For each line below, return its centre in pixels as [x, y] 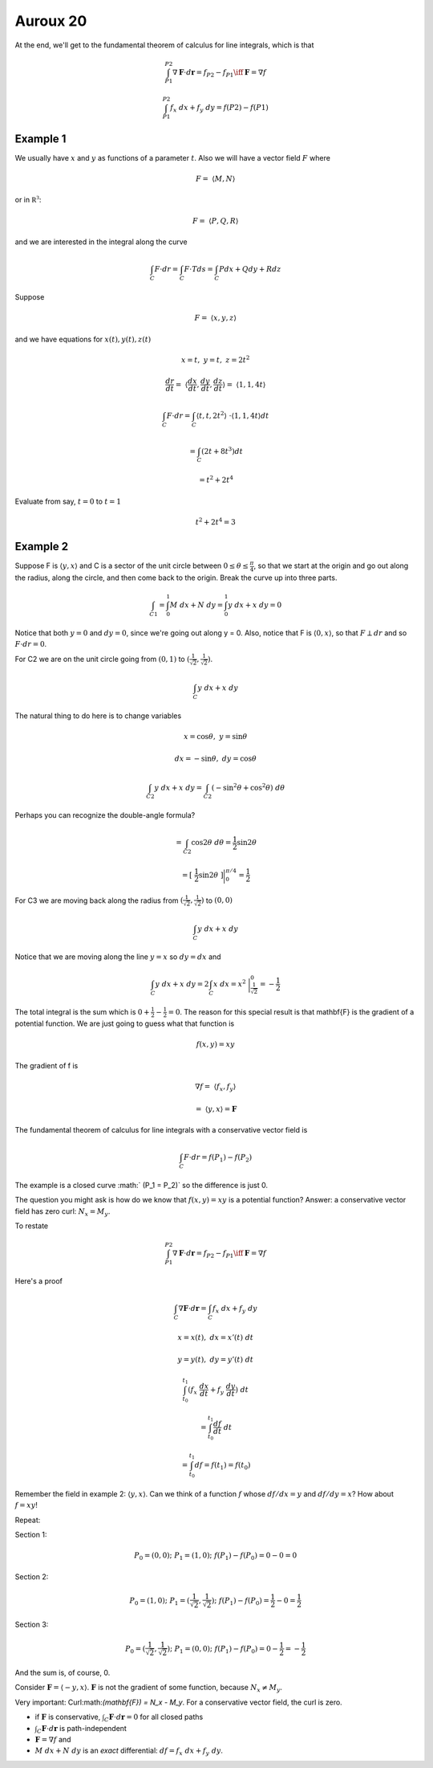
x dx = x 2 [229, 983]
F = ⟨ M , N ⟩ [215, 179]
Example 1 [40, 139]
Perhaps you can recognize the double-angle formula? [105, 815]
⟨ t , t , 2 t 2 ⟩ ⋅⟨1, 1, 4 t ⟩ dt [233, 415]
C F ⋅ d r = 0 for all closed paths [154, 1717]
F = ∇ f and [53, 1739]
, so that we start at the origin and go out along [331, 566]
